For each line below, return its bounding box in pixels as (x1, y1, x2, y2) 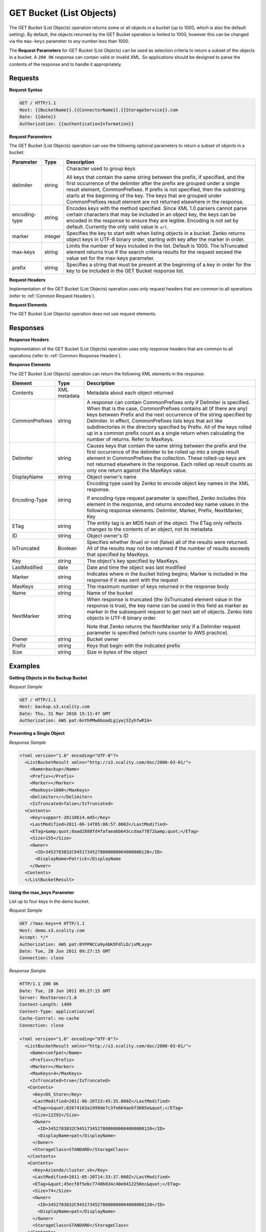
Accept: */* (19, 934, 49, 940)
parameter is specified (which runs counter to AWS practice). (86, 629, 229, 636)
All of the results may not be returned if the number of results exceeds (86, 545, 250, 552)
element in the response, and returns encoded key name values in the (86, 501, 249, 508)
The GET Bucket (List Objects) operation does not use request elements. (9, 311, 157, 317)
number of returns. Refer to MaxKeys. (86, 436, 174, 443)
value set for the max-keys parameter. (66, 254, 155, 261)
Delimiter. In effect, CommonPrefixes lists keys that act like (86, 417, 223, 424)
